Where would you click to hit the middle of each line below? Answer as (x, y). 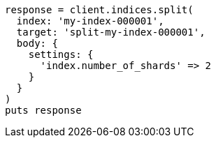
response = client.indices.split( (99, 10)
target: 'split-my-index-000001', (111, 32)
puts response (43, 110)
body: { (37, 43)
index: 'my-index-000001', (90, 21)
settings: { (61, 54)
